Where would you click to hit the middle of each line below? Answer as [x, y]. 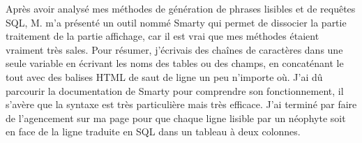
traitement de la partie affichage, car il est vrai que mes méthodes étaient [163, 36]
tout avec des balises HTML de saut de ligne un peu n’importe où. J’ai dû [164, 76]
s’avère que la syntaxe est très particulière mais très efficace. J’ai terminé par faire [181, 104]
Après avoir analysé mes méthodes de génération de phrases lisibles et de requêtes [181, 8]
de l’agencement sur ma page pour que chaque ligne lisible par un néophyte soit [176, 118]
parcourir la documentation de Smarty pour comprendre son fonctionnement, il [175, 90]
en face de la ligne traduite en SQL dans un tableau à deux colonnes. [153, 131]
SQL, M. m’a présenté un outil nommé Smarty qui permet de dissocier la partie [176, 22]
